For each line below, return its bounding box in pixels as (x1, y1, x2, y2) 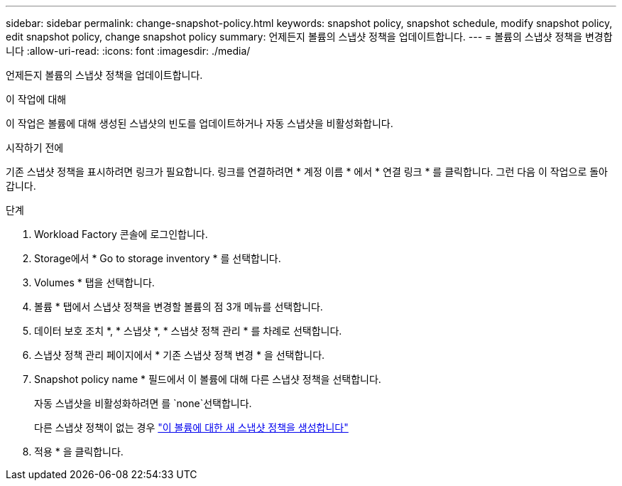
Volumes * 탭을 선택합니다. (34, 276, 155, 288)
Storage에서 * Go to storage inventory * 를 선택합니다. (34, 252, 281, 264)
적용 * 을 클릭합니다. (34, 445, 124, 458)
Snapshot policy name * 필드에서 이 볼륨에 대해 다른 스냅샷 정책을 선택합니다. (34, 373, 381, 385)
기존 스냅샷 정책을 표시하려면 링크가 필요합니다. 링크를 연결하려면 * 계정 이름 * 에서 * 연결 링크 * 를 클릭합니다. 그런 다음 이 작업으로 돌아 (6, 166, 608, 178)
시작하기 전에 (6, 141, 64, 153)
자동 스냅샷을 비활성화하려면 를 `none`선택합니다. (34, 397, 252, 409)
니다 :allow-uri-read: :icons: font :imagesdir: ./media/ (6, 45, 251, 57)
